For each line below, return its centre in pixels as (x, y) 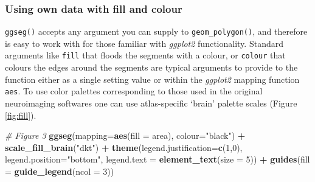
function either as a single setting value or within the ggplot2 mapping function (152, 79)
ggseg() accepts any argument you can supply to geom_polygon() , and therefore (156, 31)
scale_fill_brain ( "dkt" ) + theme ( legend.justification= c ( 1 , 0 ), (124, 147)
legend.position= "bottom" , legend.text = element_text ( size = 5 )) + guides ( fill (157, 159)
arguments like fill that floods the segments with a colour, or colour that (145, 55)
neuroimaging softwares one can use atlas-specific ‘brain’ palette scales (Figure (151, 103)
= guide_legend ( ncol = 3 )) (60, 171)
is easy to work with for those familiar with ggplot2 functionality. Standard (144, 43)
